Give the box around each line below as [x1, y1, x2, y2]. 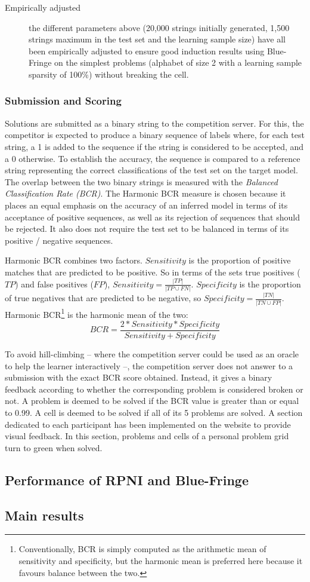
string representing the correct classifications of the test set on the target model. [5, 164, 298, 176]
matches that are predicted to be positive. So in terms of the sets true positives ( [5, 265, 300, 278]
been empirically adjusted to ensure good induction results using [29, 44, 265, 57]
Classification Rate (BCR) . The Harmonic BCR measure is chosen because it [5, 187, 286, 200]
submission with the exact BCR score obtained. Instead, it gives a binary [5, 371, 272, 384]
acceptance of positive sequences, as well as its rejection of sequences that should [5, 210, 300, 223]
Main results [5, 506, 84, 524]
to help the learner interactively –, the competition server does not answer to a [5, 359, 293, 372]
